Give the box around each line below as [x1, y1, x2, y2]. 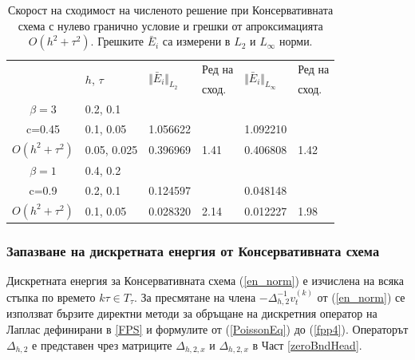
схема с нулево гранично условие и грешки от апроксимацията [18, 17, 323, 34]
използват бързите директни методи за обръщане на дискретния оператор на [6, 305, 377, 322]
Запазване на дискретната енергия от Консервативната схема [6, 241, 380, 261]
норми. [279, 33, 313, 49]
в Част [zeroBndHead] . [252, 336, 362, 353]
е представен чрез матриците [32, 336, 172, 353]
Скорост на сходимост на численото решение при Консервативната [8, 2, 334, 18]
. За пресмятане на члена [133, 288, 256, 305]
